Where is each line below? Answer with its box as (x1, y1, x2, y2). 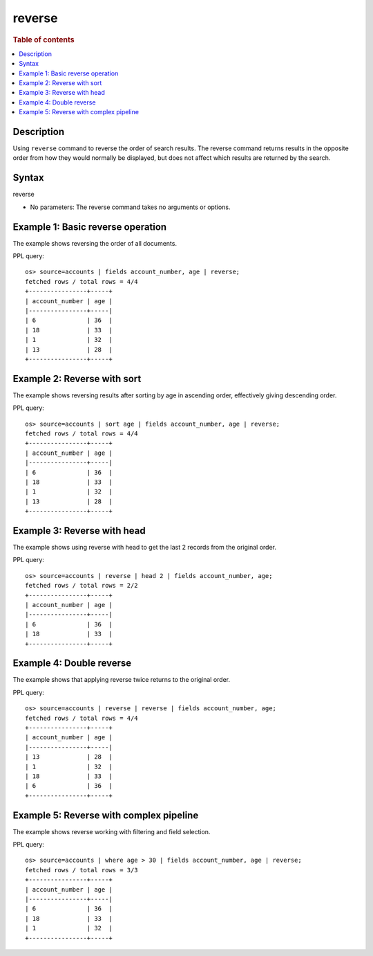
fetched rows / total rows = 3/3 (25, 866, 138, 874)
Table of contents (12, 35, 75, 44)
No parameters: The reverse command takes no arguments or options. (30, 203, 231, 211)
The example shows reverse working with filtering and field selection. (12, 827, 211, 836)
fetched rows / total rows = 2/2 (25, 581, 138, 590)
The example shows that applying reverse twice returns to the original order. (12, 676, 231, 684)
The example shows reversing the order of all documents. (12, 239, 178, 247)
